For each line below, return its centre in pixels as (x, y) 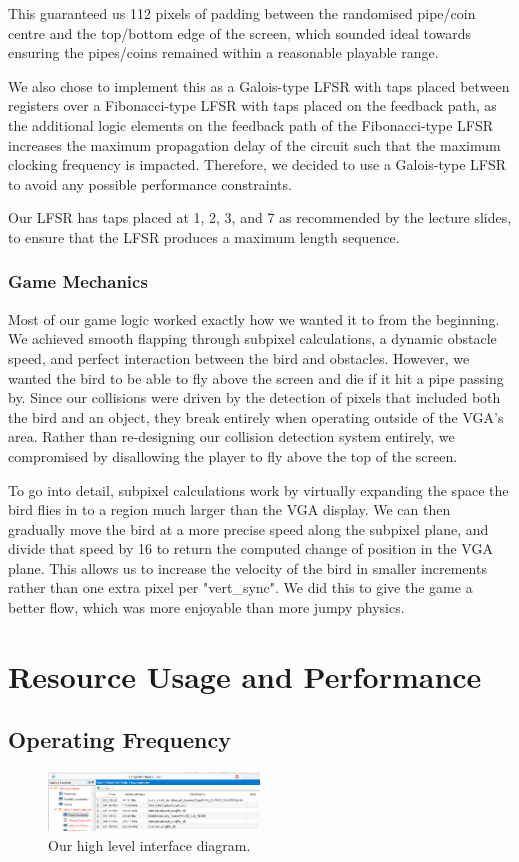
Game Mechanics (78, 281)
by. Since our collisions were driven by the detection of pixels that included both (254, 397)
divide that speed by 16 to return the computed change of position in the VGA (250, 548)
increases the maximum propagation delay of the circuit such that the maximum (254, 144)
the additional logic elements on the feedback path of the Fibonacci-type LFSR (251, 124)
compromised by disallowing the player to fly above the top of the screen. (233, 455)
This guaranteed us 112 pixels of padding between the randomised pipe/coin (242, 13)
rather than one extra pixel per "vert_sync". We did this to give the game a (240, 587)
